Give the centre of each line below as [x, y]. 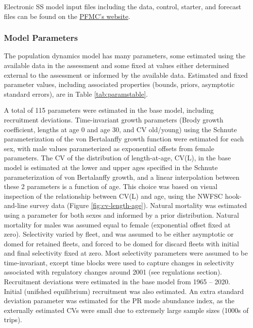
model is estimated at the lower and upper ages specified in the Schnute [111, 167]
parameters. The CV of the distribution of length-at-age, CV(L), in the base [118, 158]
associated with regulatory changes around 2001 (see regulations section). [113, 272]
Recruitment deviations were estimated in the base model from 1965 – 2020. [117, 282]
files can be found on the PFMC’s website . [67, 16]
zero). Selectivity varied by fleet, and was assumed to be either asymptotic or [119, 234]
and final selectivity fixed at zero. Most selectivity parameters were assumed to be [126, 253]
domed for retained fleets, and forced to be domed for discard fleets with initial [122, 243]
